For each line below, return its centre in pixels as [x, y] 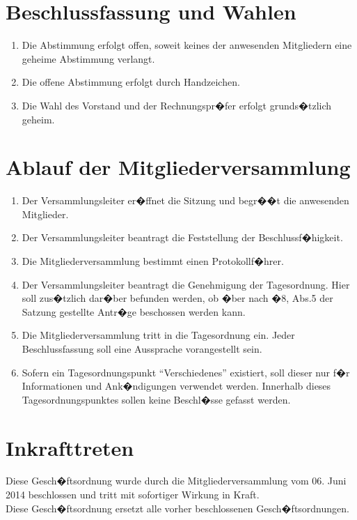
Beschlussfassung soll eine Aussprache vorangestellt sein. [142, 348]
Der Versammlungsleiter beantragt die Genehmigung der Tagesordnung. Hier [186, 284]
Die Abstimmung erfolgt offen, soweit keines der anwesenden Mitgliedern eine [187, 45]
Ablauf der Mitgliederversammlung [178, 167]
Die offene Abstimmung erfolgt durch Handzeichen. [131, 82]
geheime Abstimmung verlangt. [88, 58]
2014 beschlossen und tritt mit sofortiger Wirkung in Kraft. [133, 495]
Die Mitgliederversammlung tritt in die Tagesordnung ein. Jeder [158, 335]
